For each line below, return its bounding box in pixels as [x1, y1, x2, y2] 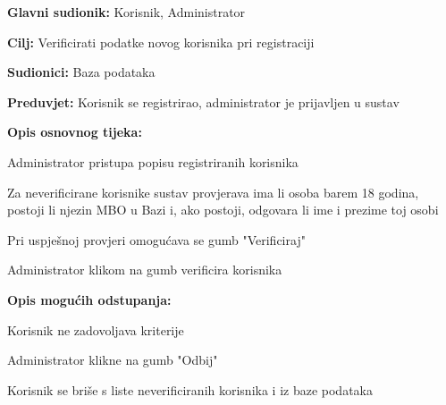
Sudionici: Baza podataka [7, 63, 156, 81]
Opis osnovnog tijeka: [7, 122, 142, 141]
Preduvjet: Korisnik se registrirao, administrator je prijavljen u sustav [7, 92, 400, 111]
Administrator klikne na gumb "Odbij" [7, 350, 218, 369]
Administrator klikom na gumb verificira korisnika [7, 260, 282, 279]
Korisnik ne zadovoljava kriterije [7, 320, 184, 339]
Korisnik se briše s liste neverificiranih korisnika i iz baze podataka [7, 380, 373, 399]
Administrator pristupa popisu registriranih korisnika [7, 152, 299, 171]
